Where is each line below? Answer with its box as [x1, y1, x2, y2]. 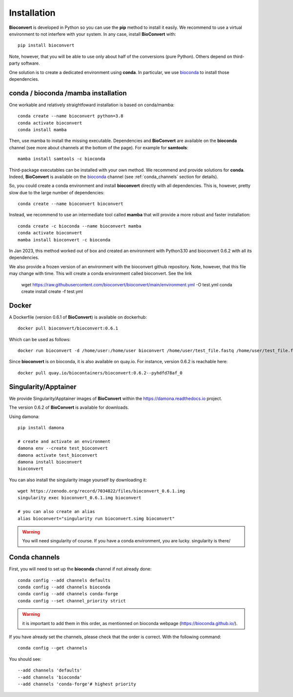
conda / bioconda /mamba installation [9, 89, 127, 97]
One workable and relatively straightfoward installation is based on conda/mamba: [9, 102, 175, 108]
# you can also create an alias [18, 509, 95, 514]
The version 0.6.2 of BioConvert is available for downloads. [9, 404, 129, 411]
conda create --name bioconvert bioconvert [18, 201, 124, 207]
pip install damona [18, 425, 64, 430]
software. [21, 60, 40, 66]
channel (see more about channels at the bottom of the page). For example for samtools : [9, 144, 188, 150]
